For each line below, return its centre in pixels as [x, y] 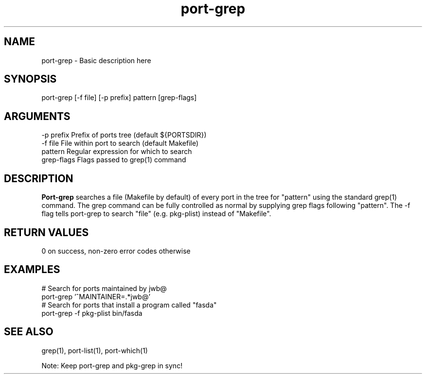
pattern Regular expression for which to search [117, 152]
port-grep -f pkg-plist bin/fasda [92, 313]
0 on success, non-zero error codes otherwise [116, 251]
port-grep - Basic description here [96, 60]
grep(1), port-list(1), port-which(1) [95, 350]
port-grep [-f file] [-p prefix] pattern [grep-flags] [119, 98]
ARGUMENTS [37, 116]
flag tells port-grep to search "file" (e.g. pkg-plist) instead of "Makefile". [156, 214]
